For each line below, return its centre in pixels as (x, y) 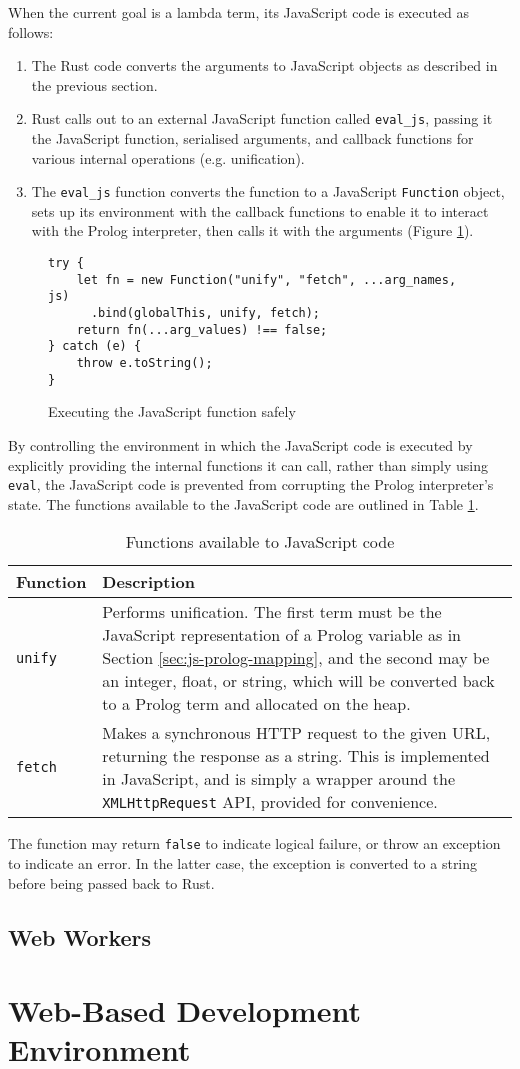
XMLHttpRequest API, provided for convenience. (270, 802)
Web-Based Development (184, 1010)
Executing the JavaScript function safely (172, 411)
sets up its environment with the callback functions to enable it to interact (260, 210)
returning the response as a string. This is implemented (296, 756)
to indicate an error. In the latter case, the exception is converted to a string (243, 863)
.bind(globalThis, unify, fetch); (205, 313)
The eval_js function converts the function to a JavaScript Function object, (268, 191)
